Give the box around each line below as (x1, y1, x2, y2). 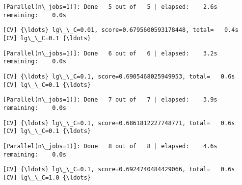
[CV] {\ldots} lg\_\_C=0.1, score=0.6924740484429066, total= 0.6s (3, 166, 235, 173)
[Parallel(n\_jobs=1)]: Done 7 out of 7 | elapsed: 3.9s (3, 96, 217, 104)
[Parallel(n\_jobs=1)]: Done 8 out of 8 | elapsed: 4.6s (3, 142, 217, 150)
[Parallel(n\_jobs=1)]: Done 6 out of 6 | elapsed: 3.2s (3, 50, 217, 57)
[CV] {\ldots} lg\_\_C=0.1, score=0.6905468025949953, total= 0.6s (3, 73, 235, 80)
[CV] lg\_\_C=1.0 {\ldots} (3, 174, 91, 181)
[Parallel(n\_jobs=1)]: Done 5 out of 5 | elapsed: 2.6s (3, 3, 217, 10)
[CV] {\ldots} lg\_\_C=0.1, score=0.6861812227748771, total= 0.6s (3, 119, 235, 127)
